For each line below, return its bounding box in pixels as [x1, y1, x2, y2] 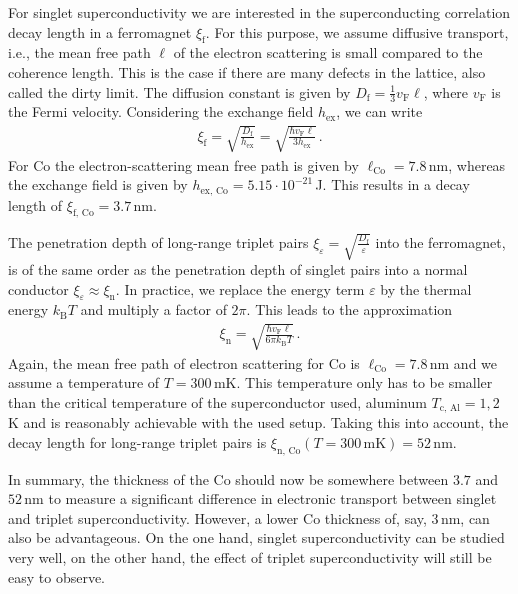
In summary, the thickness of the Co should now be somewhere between [8, 468, 449, 489]
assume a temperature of [8, 372, 160, 393]
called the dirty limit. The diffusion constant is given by [8, 81, 351, 102]
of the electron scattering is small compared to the [173, 42, 483, 63]
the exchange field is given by [8, 174, 188, 195]
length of [8, 194, 63, 215]
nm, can [440, 507, 490, 528]
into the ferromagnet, [375, 231, 506, 252]
